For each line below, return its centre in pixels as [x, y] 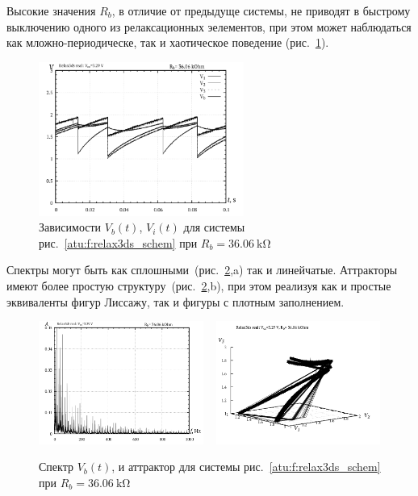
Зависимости [70, 227]
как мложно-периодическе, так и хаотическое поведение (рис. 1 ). [168, 42]
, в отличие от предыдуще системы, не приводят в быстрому [261, 10]
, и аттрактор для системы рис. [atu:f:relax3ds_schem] [246, 467]
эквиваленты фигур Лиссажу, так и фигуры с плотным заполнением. [176, 301]
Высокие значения [51, 10]
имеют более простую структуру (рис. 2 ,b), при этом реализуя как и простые [199, 285]
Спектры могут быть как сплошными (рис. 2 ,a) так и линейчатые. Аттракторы [202, 270]
